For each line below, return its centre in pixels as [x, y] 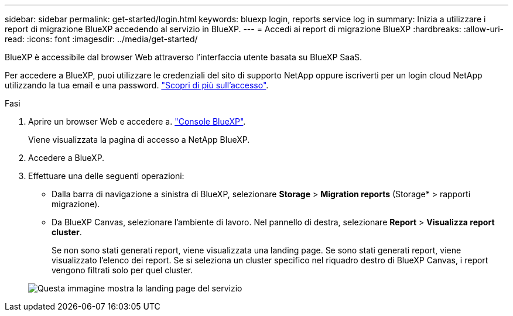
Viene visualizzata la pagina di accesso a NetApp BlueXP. [139, 140]
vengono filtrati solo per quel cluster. [122, 270]
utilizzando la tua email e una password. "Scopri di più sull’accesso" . [137, 85]
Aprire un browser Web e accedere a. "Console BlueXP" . [137, 121]
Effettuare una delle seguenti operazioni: [106, 176]
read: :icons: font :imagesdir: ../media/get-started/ [101, 39]
